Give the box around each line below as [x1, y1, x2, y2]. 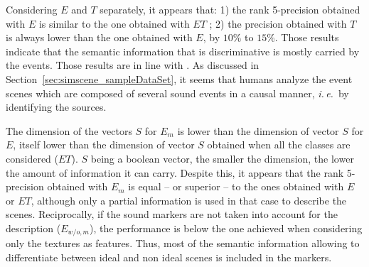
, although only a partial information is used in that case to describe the [31, 192, 347, 207]
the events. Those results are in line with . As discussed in [6, 58, 260, 72]
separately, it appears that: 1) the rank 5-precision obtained [100, 2, 360, 16]
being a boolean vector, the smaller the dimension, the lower [90, 151, 354, 165]
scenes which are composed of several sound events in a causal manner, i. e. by [6, 85, 349, 100]
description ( [6, 220, 61, 235]
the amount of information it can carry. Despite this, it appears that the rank [6, 165, 344, 180]
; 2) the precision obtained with [209, 16, 347, 31]
